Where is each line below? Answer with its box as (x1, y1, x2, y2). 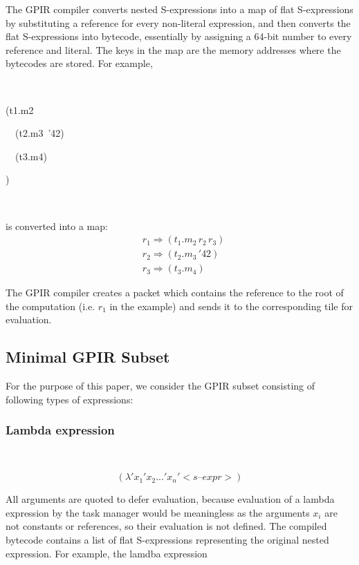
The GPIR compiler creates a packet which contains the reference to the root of (6, 285, 344, 300)
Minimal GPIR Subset (6, 346, 170, 367)
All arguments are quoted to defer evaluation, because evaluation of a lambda (6, 492, 335, 506)
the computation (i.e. (6, 298, 95, 313)
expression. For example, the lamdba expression (6, 546, 208, 560)
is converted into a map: (6, 218, 108, 233)
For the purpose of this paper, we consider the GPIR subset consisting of (6, 379, 315, 393)
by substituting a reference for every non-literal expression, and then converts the (6, 15, 351, 30)
